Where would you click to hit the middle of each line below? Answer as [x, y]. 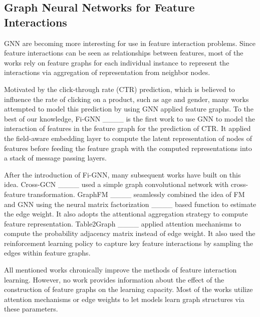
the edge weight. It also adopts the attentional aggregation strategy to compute [126, 214]
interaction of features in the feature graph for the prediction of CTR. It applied [127, 128]
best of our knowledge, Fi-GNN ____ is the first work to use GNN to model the [129, 118]
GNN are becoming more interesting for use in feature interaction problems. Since [130, 43]
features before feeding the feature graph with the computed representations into [128, 148]
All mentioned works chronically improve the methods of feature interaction [120, 270]
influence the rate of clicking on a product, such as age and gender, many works [126, 99]
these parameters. [31, 309]
